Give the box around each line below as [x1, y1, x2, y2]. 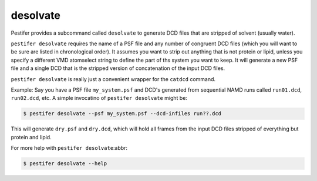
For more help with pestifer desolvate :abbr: [11, 145, 128, 152]
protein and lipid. [11, 133, 52, 140]
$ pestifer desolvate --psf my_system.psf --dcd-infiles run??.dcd [23, 110, 222, 117]
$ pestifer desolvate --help [23, 160, 107, 167]
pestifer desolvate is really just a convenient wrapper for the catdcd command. [11, 75, 216, 82]
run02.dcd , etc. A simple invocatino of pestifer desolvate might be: [11, 95, 188, 102]
